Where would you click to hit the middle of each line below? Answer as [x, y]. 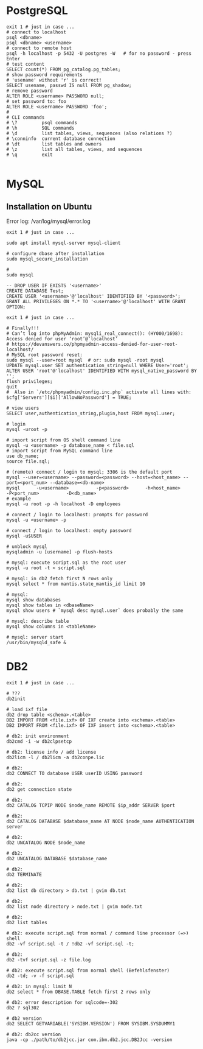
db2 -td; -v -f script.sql [40, 976]
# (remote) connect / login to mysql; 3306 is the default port [89, 472]
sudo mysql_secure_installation [47, 259]
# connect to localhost [36, 32]
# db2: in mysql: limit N [39, 986]
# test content [26, 64]
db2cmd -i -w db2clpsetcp [39, 741]
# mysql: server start [35, 637]
